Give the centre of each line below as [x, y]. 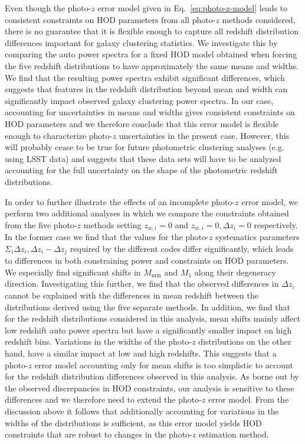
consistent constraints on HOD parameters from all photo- [110, 19]
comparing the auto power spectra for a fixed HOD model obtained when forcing [151, 54]
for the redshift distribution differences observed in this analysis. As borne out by [152, 376]
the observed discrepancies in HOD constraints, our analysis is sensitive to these [150, 388]
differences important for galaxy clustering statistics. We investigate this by [141, 42]
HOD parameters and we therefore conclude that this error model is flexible [142, 123]
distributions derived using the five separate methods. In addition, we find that [147, 307]
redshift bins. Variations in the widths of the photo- [98, 341]
